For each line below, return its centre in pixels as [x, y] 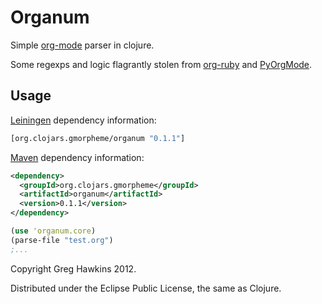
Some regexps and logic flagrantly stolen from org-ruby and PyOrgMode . [161, 64]
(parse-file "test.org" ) [62, 240]
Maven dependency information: [77, 157]
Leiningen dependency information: [83, 120]
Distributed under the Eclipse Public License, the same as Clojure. [146, 288]
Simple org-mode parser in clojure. [82, 45]
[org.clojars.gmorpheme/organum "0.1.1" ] [98, 138]
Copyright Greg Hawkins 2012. [73, 268]
